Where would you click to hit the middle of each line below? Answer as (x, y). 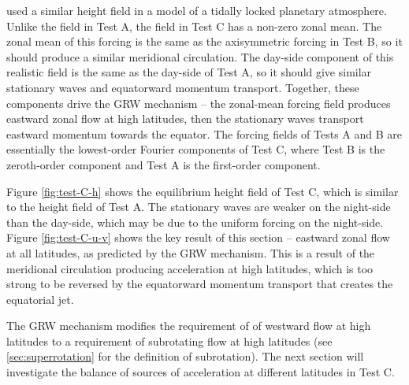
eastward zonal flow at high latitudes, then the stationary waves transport (185, 118)
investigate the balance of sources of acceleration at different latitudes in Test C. (201, 372)
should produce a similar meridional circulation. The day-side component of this (200, 56)
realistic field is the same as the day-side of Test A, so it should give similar (189, 72)
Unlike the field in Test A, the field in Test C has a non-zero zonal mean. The (194, 26)
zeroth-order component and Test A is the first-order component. (164, 164)
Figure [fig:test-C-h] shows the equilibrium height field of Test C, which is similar (203, 191)
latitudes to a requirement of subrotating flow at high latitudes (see (169, 341)
